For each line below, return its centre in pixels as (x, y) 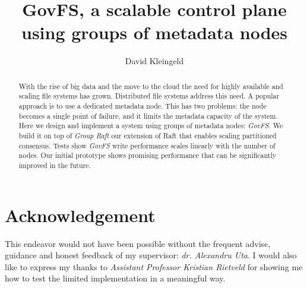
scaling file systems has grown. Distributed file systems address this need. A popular (149, 96)
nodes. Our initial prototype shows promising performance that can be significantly (148, 155)
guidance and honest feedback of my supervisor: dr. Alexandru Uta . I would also (151, 255)
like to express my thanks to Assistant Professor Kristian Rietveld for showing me (154, 266)
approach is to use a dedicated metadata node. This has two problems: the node (143, 106)
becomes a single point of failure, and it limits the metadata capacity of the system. (148, 115)
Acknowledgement (80, 215)
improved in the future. (55, 165)
